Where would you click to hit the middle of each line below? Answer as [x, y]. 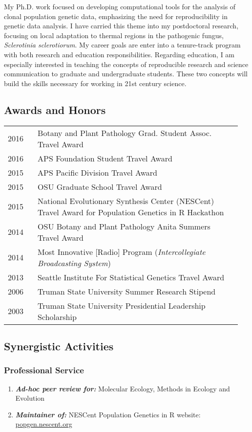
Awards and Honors [55, 109]
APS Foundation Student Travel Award [105, 158]
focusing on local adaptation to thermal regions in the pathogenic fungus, [114, 35]
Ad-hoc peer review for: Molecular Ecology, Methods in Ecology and [123, 388]
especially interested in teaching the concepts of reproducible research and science [126, 64]
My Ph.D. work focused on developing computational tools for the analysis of [120, 6]
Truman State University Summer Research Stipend [127, 291]
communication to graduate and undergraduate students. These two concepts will [126, 74]
